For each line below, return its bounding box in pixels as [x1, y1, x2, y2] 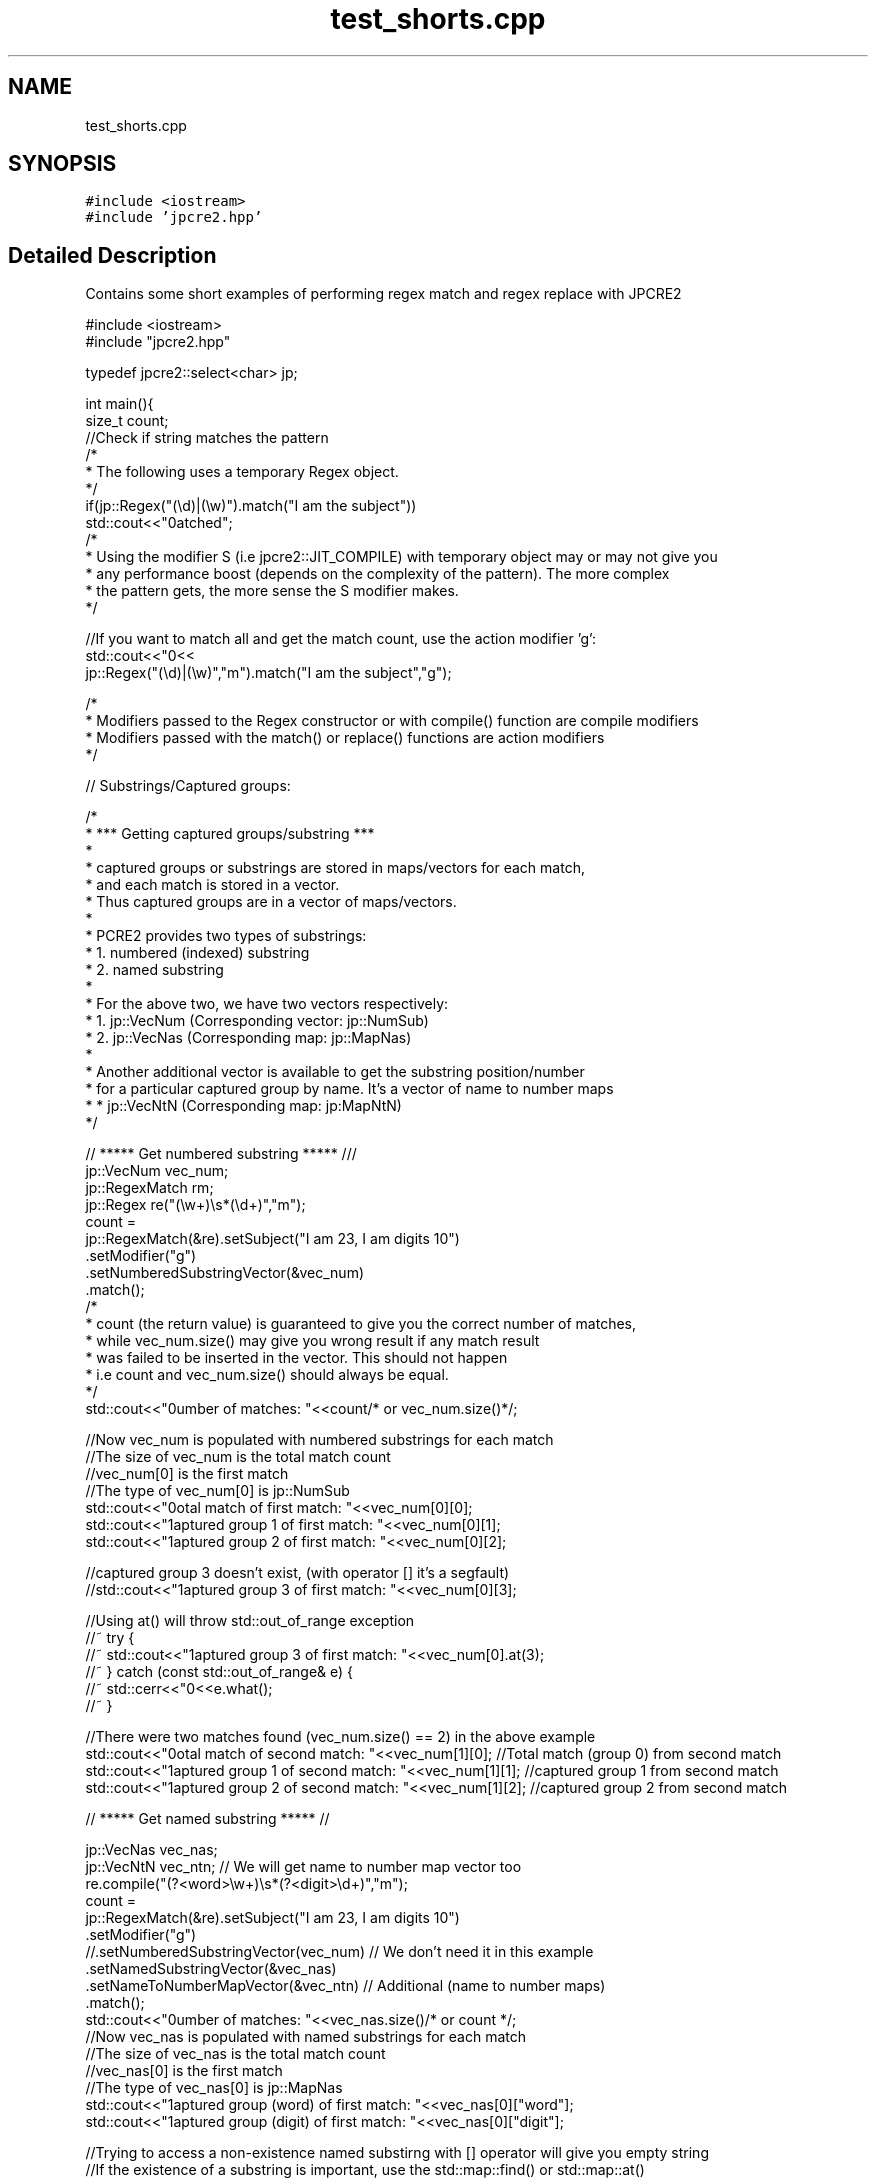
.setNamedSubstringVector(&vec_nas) [85, 1960, 337, 1978]
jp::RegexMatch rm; [85, 1179, 214, 1197]
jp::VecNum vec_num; [85, 1162, 229, 1180]
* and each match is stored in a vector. [85, 876, 340, 894]
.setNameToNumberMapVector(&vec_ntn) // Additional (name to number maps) [85, 1977, 606, 1995]
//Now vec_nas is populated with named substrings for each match [85, 2028, 527, 2046]
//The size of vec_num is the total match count [85, 1448, 391, 1466]
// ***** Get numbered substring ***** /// [85, 1145, 357, 1163]
